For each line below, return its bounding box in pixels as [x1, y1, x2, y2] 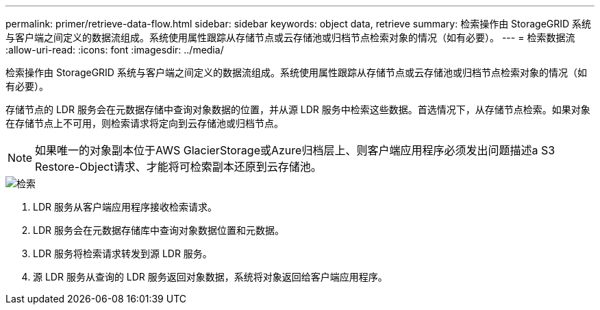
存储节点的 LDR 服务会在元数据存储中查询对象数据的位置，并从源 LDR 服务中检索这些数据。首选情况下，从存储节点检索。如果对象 [5, 104, 590, 115]
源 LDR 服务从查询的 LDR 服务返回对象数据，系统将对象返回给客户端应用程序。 [33, 271, 388, 283]
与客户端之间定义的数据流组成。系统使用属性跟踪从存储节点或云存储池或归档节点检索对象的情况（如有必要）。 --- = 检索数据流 [5, 32, 575, 43]
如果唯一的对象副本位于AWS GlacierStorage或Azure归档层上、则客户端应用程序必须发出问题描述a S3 [35, 143, 555, 157]
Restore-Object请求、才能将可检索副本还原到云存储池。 [35, 160, 322, 174]
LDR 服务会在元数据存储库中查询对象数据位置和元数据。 [33, 224, 284, 236]
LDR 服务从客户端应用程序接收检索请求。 [33, 201, 217, 213]
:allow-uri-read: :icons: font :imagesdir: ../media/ [5, 44, 224, 56]
